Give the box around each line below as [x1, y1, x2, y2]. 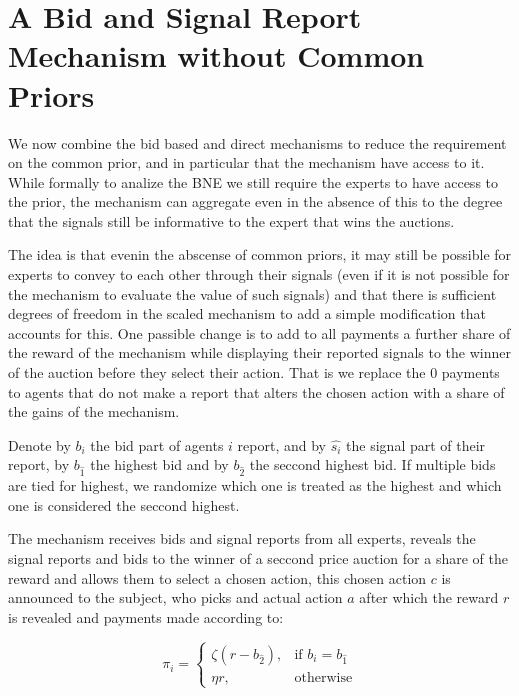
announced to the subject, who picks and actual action [8, 587, 343, 608]
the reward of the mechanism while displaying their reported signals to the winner [8, 342, 511, 363]
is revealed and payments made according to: [8, 606, 284, 627]
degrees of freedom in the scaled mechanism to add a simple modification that [8, 303, 486, 324]
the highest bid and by [90, 454, 229, 475]
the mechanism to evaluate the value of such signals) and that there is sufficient [8, 283, 497, 304]
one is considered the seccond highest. [8, 494, 240, 515]
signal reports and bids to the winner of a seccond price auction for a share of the [8, 547, 508, 568]
